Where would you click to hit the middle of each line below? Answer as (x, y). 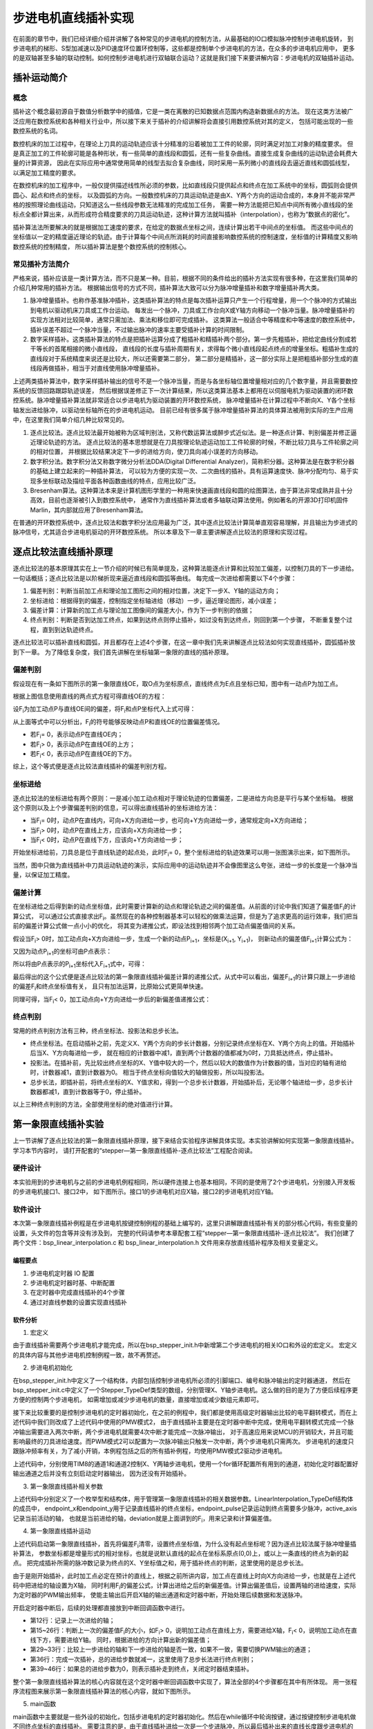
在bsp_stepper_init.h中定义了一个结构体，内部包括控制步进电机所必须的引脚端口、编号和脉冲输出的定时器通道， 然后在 (182, 1380)
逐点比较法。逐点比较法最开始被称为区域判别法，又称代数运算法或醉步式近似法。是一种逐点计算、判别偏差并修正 (190, 432)
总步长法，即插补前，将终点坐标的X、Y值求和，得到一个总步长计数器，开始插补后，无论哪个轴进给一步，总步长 (189, 1082)
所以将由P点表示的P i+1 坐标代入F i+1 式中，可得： (79, 965)
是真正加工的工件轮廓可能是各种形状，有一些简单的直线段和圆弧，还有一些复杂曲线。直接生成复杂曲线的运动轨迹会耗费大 (185, 154)
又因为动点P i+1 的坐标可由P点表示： (63, 952)
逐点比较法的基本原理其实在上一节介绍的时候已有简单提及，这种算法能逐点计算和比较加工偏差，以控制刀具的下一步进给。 (185, 568)
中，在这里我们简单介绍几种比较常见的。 (70, 420)
